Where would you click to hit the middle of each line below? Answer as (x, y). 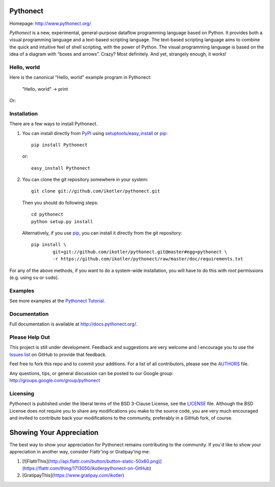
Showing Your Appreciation (54, 432)
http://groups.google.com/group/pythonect (55, 380)
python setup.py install (62, 221)
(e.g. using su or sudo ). (34, 277)
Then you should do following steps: (60, 202)
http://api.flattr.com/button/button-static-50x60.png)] (105, 461)
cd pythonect (47, 214)
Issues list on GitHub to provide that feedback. (58, 355)
